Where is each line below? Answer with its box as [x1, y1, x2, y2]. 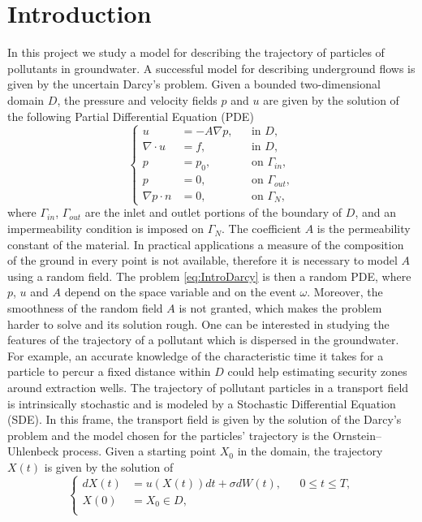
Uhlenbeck [7, 442, 59, 459]
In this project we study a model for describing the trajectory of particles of [7, 44, 385, 61]
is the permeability [316, 220, 411, 237]
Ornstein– [332, 426, 381, 443]
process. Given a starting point [62, 442, 217, 459]
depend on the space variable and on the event [64, 283, 296, 300]
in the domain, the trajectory [237, 442, 383, 459]
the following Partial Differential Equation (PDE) [7, 107, 254, 124]
